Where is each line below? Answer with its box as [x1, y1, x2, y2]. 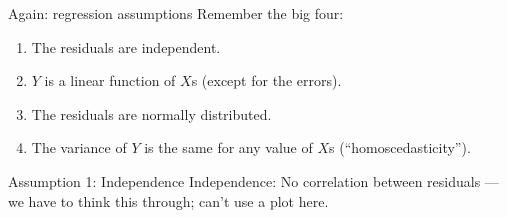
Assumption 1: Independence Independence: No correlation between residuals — [8, 170, 499, 191]
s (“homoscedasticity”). [329, 137, 471, 158]
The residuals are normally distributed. [31, 103, 272, 124]
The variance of [31, 137, 127, 158]
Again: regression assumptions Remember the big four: [8, 3, 344, 23]
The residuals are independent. [31, 36, 221, 57]
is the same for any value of [144, 137, 313, 158]
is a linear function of [44, 70, 176, 91]
